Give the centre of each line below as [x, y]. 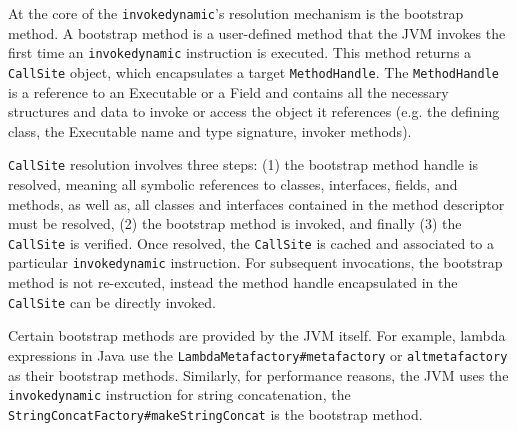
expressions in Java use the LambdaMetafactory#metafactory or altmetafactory [258, 354]
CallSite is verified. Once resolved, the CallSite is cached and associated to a [251, 242]
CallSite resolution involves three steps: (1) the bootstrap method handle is [243, 164]
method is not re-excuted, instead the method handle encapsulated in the [233, 282]
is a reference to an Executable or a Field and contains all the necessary [228, 91]
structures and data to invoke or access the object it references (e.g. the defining [254, 111]
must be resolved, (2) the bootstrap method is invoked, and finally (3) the [235, 223]
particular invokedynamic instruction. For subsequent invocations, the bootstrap [255, 262]
